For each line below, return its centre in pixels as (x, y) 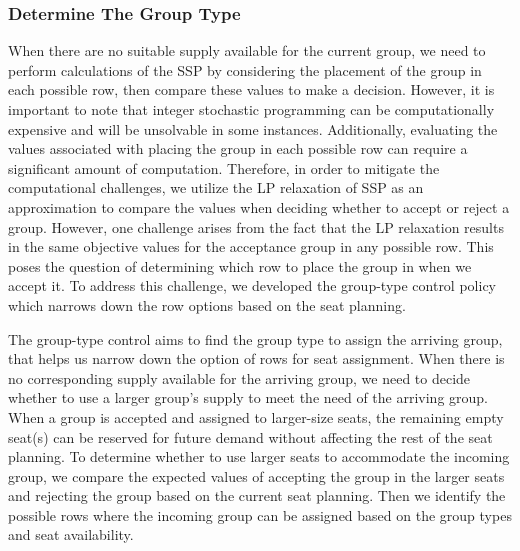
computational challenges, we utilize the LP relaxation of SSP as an (216, 187)
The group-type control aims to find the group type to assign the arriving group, (255, 338)
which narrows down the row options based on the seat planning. (207, 304)
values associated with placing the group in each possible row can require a (238, 148)
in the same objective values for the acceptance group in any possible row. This (251, 246)
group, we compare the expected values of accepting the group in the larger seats (256, 475)
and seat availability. (71, 534)
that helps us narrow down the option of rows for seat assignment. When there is (256, 358)
